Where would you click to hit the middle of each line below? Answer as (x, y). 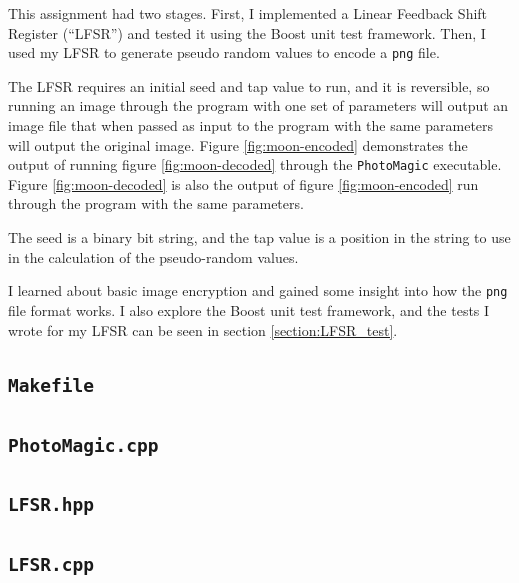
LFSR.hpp (51, 505)
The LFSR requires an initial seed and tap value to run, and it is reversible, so (249, 85)
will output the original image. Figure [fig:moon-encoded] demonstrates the (238, 144)
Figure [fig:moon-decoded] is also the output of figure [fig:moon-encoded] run (243, 183)
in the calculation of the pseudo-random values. (153, 256)
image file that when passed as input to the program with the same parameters (251, 125)
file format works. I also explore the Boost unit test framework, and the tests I (249, 309)
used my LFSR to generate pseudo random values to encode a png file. (224, 52)
